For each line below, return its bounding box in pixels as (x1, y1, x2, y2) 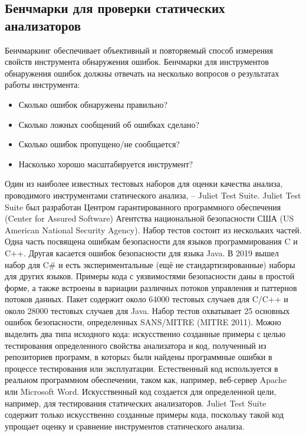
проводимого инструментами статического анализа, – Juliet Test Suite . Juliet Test (5, 189, 301, 201)
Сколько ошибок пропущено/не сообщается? (18, 138, 180, 150)
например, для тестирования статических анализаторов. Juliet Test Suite (5, 397, 266, 409)
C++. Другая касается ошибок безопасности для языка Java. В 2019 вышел (5, 246, 279, 259)
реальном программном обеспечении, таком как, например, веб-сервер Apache (5, 374, 287, 386)
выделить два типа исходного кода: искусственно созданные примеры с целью (5, 328, 286, 340)
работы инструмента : (5, 78, 80, 91)
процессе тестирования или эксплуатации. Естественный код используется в (5, 362, 278, 374)
